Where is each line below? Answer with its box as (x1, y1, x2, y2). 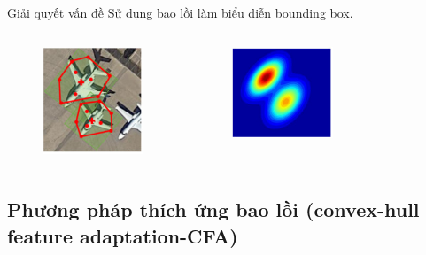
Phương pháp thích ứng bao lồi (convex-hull (7, 196, 420, 223)
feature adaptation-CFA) (7, 221, 238, 249)
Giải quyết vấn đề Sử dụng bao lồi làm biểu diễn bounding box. (7, 4, 353, 21)
